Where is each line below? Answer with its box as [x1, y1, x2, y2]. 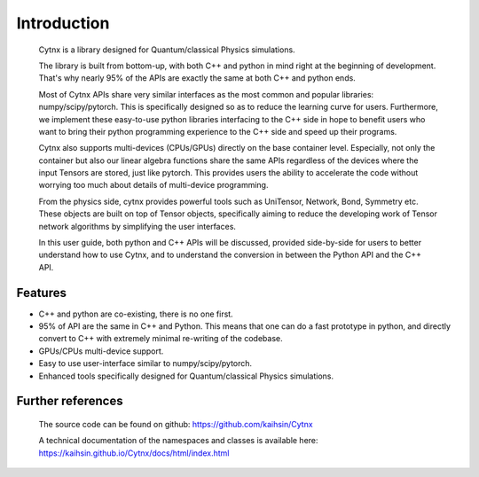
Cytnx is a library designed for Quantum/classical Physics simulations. [38, 44, 296, 55]
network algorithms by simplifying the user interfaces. [38, 221, 237, 231]
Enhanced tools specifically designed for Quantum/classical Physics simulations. [38, 371, 334, 381]
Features [16, 285, 67, 301]
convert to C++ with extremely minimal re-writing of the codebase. [38, 333, 283, 344]
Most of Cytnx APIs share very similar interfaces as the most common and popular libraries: [38, 89, 374, 99]
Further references [16, 394, 123, 409]
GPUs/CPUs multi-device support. [38, 346, 164, 356]
